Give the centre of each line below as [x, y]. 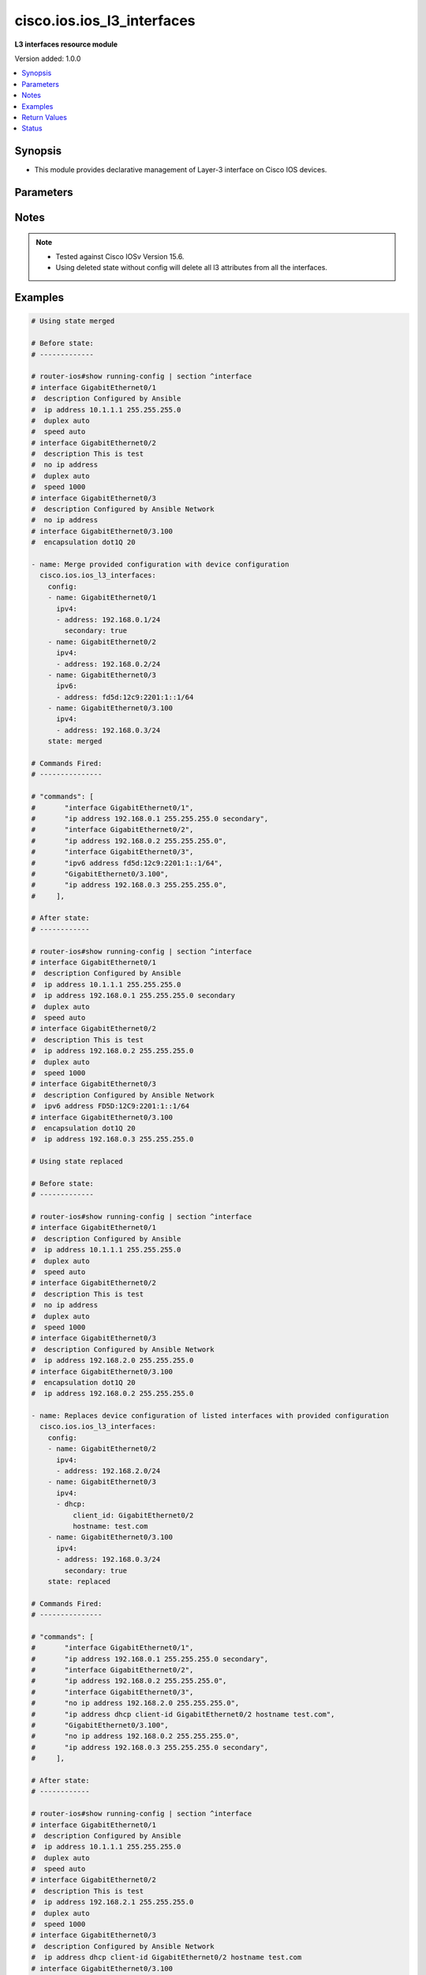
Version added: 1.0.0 [48, 58]
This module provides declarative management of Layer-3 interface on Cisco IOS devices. [181, 170]
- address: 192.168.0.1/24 [108, 619]
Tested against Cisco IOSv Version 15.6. [120, 256]
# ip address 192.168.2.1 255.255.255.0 [112, 1902]
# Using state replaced [77, 1162]
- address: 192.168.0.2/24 [108, 664]
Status [32, 128]
